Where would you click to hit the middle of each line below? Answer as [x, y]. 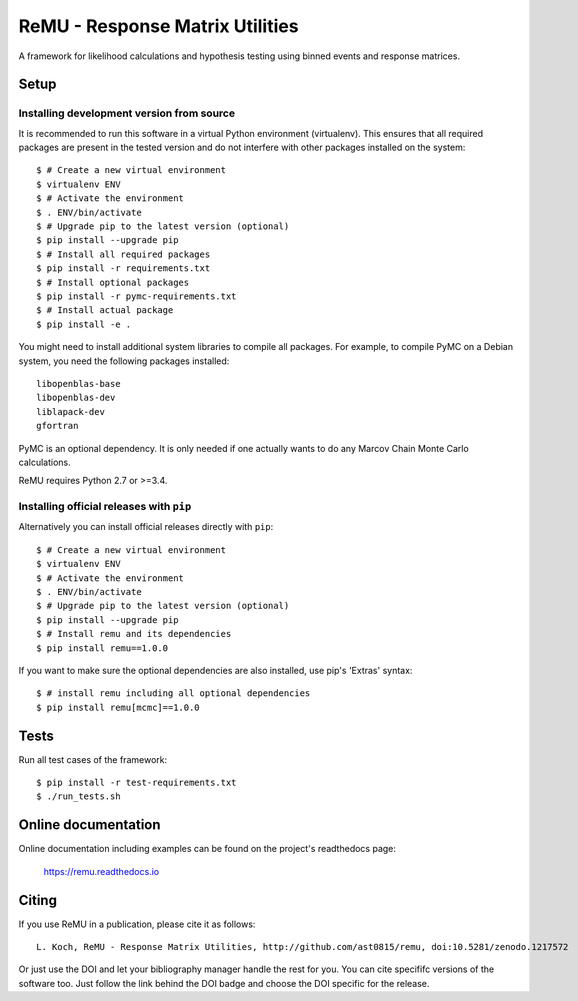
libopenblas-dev [76, 398]
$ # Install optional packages [113, 282]
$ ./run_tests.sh [78, 796]
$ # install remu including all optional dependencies [173, 693]
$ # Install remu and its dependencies [134, 634]
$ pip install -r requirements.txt [123, 268]
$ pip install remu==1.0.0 [102, 648]
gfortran [57, 426]
